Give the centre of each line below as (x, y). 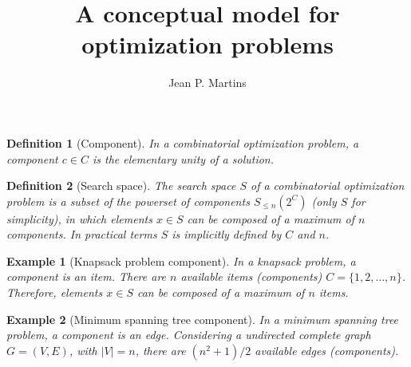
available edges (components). (327, 350)
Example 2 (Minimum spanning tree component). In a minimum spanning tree (203, 319)
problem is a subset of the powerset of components (128, 201)
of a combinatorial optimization (327, 185)
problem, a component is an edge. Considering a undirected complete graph (189, 335)
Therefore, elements (55, 292)
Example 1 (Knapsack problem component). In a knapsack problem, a (181, 260)
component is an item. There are (87, 276)
